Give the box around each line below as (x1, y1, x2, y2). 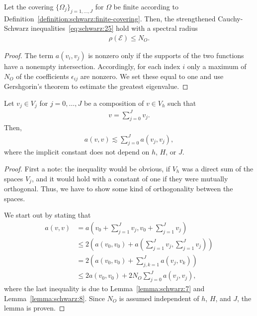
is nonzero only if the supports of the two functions (88, 50, 244, 61)
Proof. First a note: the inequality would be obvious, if (4, 163, 171, 173)
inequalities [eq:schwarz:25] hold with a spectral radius (31, 23, 198, 33)
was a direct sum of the (181, 163, 254, 173)
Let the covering (4, 1, 54, 11)
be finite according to (113, 1, 178, 11)
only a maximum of (187, 61, 247, 72)
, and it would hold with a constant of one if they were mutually (31, 173, 228, 183)
